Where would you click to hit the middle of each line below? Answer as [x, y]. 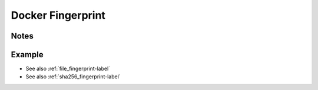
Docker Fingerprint [58, 15]
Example [27, 55]
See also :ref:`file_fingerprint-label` [68, 69]
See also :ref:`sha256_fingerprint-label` [73, 77]
